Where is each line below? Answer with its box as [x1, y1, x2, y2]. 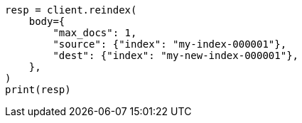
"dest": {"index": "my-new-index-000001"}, [53, 50, 299, 61]
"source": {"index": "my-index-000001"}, [53, 38, 287, 50]
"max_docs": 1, [53, 27, 137, 38]
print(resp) [5, 84, 71, 95]
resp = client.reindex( [5, 4, 137, 16]
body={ [28, 16, 65, 27]
